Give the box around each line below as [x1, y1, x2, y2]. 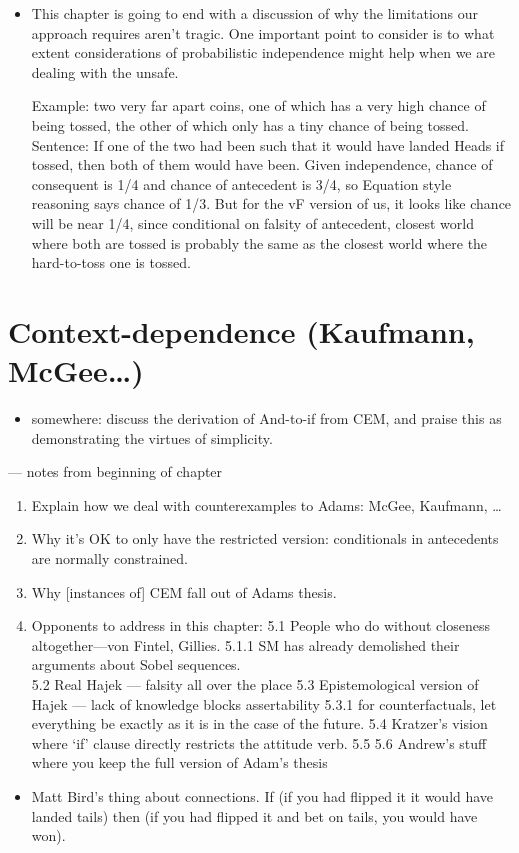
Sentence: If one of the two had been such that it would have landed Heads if [31, 134, 505, 155]
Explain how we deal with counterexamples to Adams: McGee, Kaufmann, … [31, 494, 502, 515]
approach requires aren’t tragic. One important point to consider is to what [31, 22, 495, 43]
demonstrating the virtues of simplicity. [31, 427, 273, 448]
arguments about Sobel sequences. [31, 654, 241, 675]
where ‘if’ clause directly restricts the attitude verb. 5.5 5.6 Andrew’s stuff [31, 732, 487, 753]
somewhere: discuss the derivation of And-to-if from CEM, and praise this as [31, 408, 502, 429]
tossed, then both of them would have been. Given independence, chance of [31, 154, 493, 175]
